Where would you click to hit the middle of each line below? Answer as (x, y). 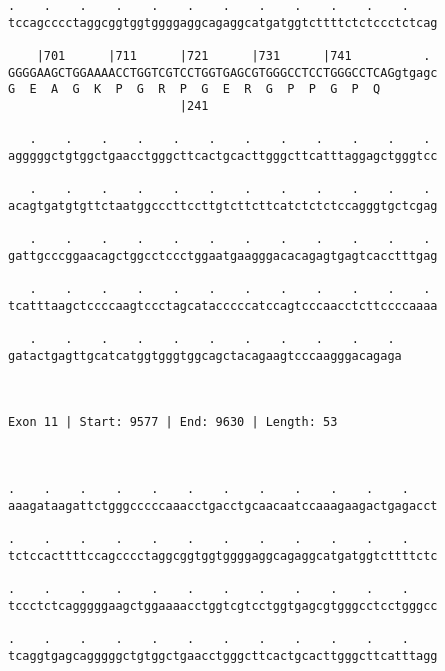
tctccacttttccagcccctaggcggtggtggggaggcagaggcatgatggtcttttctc (223, 555)
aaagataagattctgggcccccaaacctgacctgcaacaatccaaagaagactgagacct (223, 505)
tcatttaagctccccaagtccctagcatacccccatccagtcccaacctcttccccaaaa (223, 305)
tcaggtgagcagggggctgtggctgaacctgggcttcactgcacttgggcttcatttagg (223, 655)
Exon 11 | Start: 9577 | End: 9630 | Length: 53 (173, 422)
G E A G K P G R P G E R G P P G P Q (194, 89)
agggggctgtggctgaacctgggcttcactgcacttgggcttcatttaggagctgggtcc (223, 155)
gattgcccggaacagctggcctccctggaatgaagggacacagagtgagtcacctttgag (223, 255)
